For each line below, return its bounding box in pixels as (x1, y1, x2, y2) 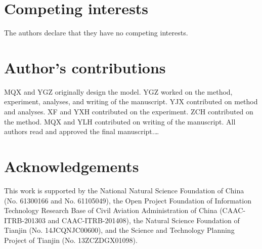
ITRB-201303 (4, 215, 46, 225)
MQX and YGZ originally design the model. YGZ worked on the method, (4, 86, 233, 97)
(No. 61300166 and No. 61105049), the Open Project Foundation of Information (4, 195, 251, 205)
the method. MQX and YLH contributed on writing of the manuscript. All (4, 116, 236, 127)
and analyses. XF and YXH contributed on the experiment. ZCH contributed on (4, 106, 253, 117)
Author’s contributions (4, 57, 166, 77)
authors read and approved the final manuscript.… (4, 126, 159, 137)
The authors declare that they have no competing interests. (4, 27, 188, 38)
